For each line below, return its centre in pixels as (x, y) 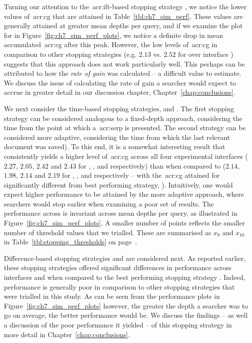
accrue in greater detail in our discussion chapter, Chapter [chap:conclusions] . (120, 92)
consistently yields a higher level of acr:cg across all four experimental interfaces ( (126, 156)
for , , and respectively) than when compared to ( (152, 165)
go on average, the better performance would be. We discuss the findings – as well (126, 315)
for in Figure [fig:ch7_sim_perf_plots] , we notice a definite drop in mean (114, 35)
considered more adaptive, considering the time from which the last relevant (117, 137)
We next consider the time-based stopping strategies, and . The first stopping (119, 108)
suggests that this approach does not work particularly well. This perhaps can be (125, 63)
